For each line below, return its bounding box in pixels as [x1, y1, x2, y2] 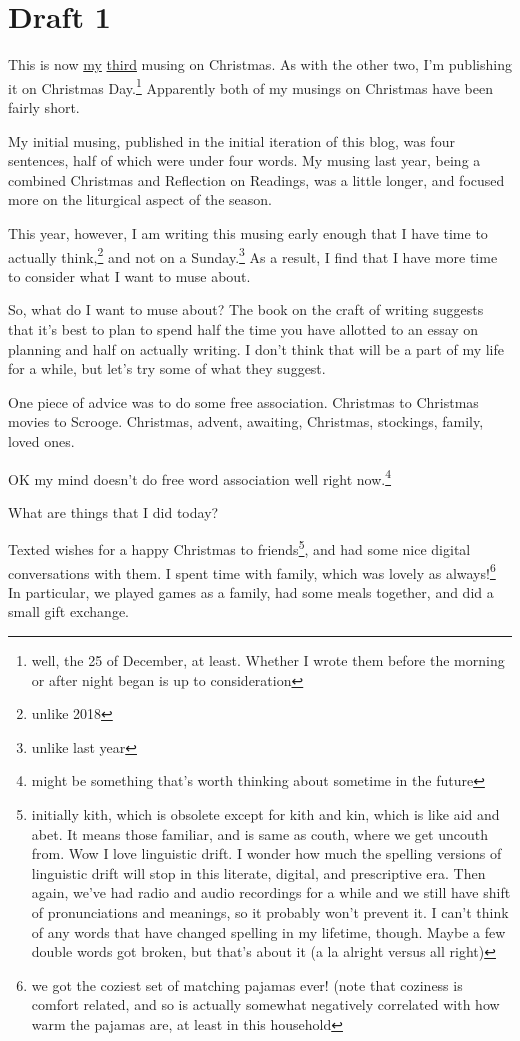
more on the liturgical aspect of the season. [8, 189, 272, 210]
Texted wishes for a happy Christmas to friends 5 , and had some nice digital [8, 536, 471, 560]
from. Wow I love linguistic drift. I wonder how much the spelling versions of [31, 843, 502, 864]
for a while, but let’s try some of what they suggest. [8, 358, 326, 379]
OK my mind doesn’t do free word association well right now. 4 [8, 465, 392, 489]
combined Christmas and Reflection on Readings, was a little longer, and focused [8, 169, 505, 190]
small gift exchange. [8, 601, 130, 622]
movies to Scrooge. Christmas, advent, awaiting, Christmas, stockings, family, [8, 411, 484, 432]
